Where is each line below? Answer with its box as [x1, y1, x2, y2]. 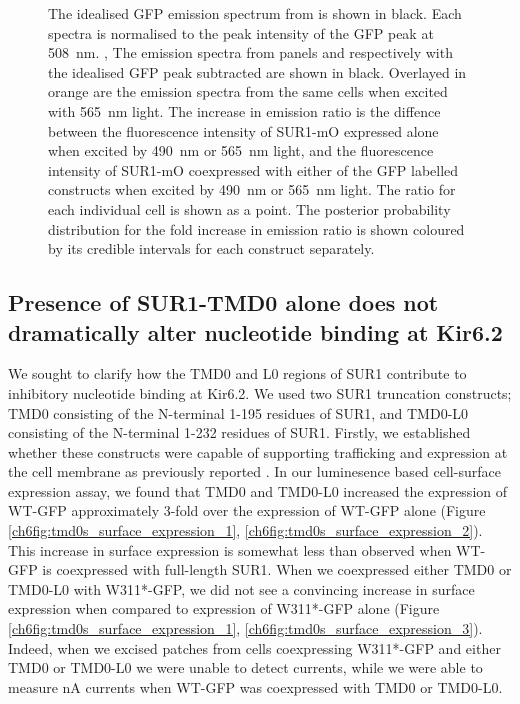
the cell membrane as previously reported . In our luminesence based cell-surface [8, 461, 501, 482]
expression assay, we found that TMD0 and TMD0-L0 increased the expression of [8, 480, 507, 501]
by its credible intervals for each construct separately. [48, 238, 375, 259]
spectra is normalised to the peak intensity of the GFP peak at [48, 22, 434, 43]
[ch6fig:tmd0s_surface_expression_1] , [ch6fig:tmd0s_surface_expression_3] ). [8, 618, 483, 639]
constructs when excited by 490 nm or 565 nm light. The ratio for [48, 179, 456, 200]
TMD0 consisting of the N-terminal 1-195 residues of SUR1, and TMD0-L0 [8, 402, 469, 423]
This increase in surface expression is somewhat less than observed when [8, 539, 452, 560]
